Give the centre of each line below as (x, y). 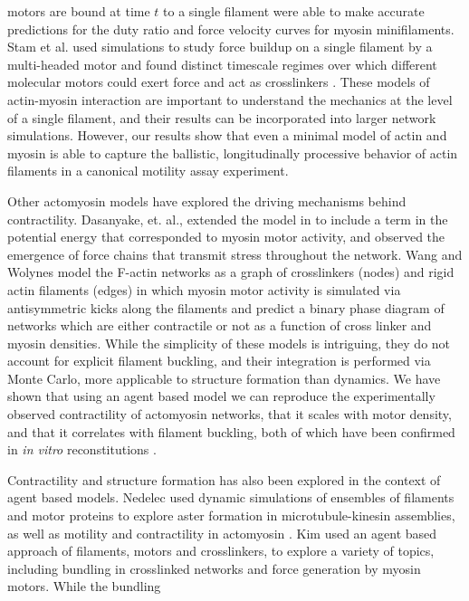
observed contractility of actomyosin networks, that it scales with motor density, (230, 414)
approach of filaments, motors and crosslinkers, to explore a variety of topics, (221, 551)
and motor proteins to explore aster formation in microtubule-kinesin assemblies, (231, 515)
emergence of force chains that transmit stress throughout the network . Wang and (235, 254)
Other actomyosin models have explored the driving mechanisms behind (207, 200)
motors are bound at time (79, 11)
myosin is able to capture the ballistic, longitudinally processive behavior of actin (233, 153)
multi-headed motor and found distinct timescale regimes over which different (222, 64)
